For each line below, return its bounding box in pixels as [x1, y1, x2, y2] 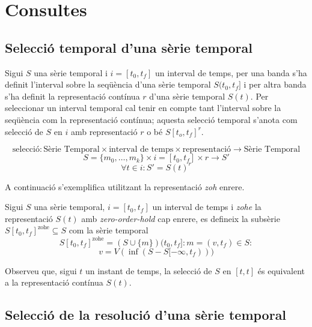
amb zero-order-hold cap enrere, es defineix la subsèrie [81, 212, 280, 224]
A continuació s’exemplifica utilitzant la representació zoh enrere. [5, 180, 245, 193]
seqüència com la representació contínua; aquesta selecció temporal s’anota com [5, 113, 298, 125]
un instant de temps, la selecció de [85, 264, 212, 277]
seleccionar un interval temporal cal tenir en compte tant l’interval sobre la [5, 101, 281, 114]
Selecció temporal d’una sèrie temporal [5, 38, 252, 56]
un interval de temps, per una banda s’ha [155, 66, 307, 79]
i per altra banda [243, 78, 307, 91]
